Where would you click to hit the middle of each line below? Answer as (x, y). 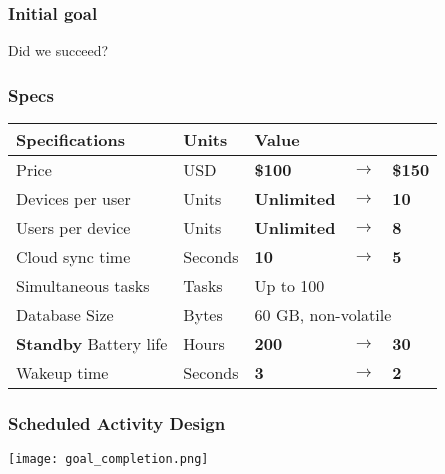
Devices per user (73, 199)
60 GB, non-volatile (323, 315)
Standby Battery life (92, 344)
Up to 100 (289, 286)
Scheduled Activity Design (117, 422)
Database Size (65, 315)
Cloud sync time (73, 257)
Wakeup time (62, 373)
